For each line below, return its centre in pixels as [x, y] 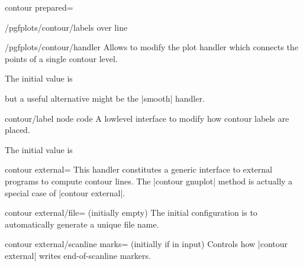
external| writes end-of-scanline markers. [78, 255]
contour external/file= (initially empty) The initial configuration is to [131, 213]
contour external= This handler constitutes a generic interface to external [138, 169]
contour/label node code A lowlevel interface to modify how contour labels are [147, 118]
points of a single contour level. [61, 58]
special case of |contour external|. [65, 192]
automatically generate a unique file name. [82, 224]
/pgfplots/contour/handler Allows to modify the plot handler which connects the [151, 47]
